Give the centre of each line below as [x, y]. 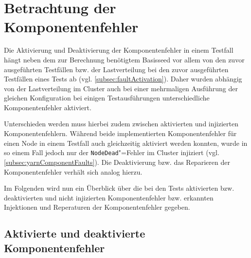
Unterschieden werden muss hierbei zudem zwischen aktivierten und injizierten [121, 124]
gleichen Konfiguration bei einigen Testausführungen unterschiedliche [107, 98]
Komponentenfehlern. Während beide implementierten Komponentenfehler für [120, 133]
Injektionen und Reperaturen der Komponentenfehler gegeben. [97, 207]
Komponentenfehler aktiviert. [48, 107]
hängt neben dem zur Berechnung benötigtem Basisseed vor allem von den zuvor [124, 59]
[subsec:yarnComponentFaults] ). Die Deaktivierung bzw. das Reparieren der [117, 162]
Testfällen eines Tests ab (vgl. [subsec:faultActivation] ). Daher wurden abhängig [123, 79]
